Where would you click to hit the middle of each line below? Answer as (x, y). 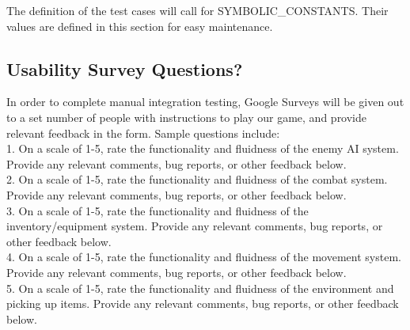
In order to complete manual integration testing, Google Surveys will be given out (205, 102)
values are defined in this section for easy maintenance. (140, 26)
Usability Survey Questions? (125, 68)
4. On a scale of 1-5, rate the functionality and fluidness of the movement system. (204, 257)
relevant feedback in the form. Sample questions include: (143, 133)
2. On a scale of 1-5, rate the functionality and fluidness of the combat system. (197, 179)
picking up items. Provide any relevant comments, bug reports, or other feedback (203, 303)
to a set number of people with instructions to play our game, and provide (187, 117)
